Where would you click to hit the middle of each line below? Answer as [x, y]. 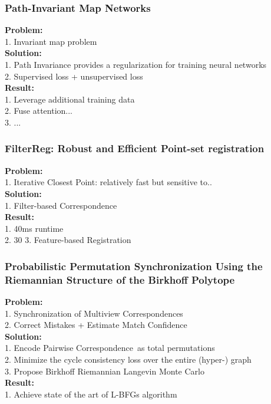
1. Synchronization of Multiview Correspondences [94, 313]
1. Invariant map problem [51, 41]
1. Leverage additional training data [70, 99]
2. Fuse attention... [39, 111]
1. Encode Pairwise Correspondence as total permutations [110, 348]
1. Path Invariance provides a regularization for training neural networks [136, 64]
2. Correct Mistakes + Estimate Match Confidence [96, 325]
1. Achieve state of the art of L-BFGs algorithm [91, 394]
